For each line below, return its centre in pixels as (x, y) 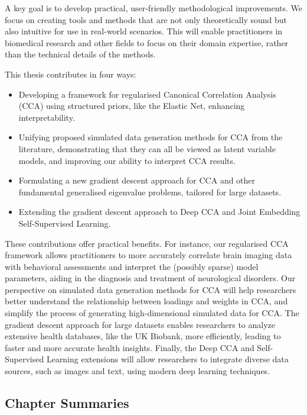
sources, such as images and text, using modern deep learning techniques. (138, 371)
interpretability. (47, 117)
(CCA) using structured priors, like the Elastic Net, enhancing (132, 106)
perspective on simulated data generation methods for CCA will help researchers (151, 289)
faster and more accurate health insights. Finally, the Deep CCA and (130, 347)
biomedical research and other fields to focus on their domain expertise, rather (147, 42)
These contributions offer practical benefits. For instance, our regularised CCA (147, 243)
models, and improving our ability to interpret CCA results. (127, 160)
